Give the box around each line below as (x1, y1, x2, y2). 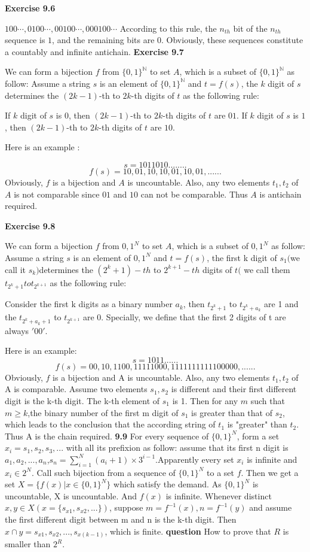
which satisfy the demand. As (113, 478, 222, 490)
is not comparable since (14, 187, 100, 200)
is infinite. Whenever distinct (165, 489, 272, 502)
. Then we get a (241, 466, 299, 478)
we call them (244, 263, 290, 275)
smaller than (5, 538, 51, 550)
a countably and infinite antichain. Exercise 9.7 (5, 45, 184, 57)
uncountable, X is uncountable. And (5, 489, 137, 502)
